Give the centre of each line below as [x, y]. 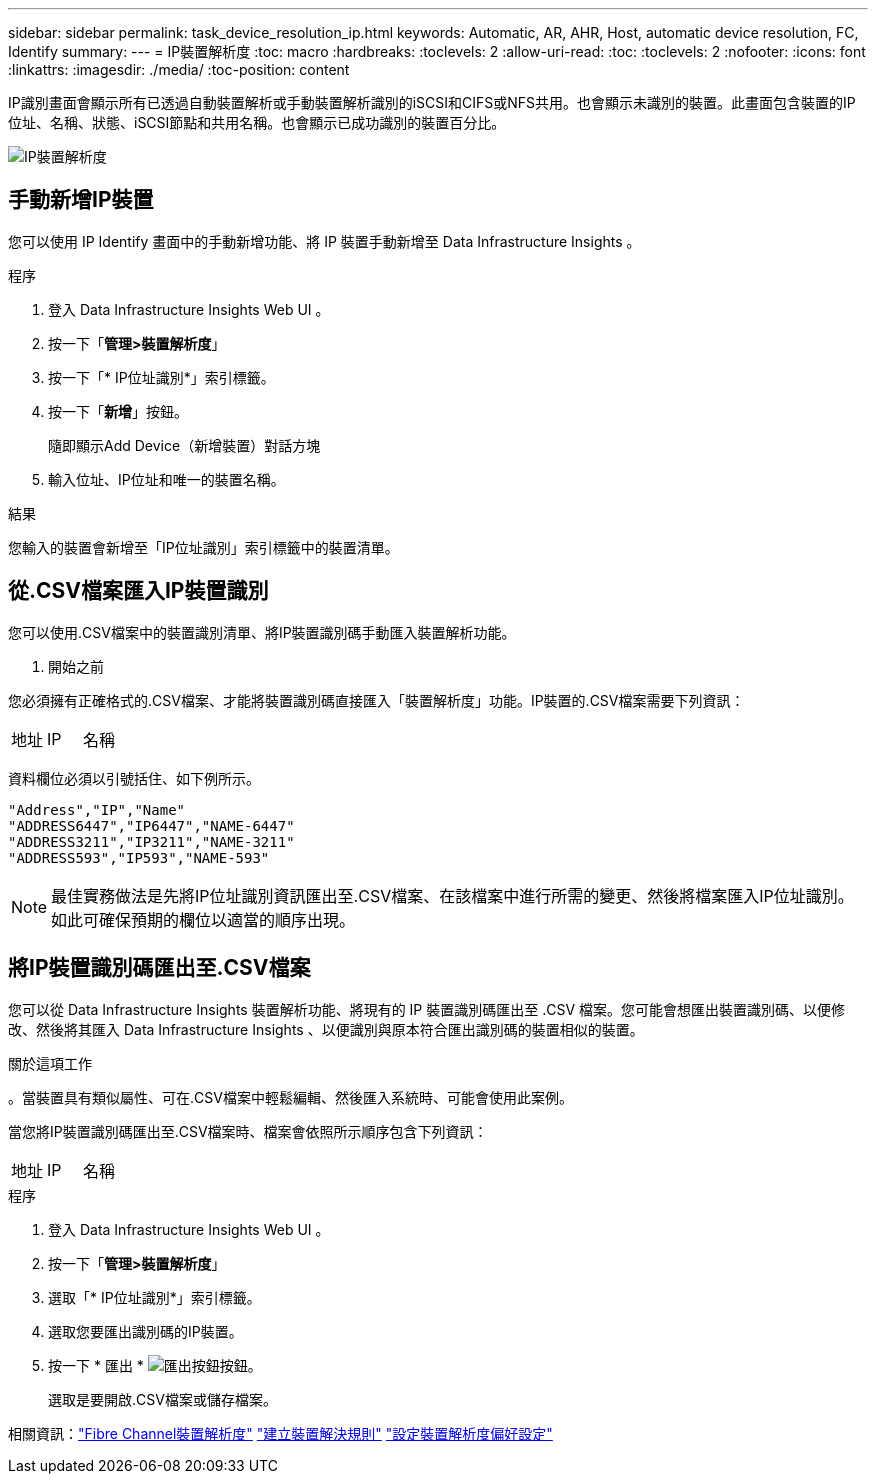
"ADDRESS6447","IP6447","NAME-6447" [151, 825]
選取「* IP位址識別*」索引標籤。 [154, 1297]
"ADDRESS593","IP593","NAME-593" [139, 857]
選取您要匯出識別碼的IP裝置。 [145, 1331]
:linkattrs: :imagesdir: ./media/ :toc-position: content [179, 69]
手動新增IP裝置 [81, 200]
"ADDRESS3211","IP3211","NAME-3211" [151, 841]
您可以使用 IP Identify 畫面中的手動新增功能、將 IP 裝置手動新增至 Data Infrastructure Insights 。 [324, 241]
